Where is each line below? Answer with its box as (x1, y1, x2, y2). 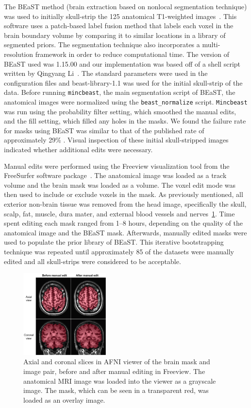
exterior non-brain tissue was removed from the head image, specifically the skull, (4, 199, 247, 209)
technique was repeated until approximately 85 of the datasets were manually (4, 246, 234, 256)
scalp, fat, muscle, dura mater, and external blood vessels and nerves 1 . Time (4, 208, 235, 218)
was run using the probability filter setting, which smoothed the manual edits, (4, 106, 236, 116)
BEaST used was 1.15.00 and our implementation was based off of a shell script (4, 58, 241, 69)
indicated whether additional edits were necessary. (4, 144, 153, 155)
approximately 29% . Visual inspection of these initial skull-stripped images (4, 135, 229, 145)
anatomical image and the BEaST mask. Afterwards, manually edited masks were (4, 227, 247, 237)
